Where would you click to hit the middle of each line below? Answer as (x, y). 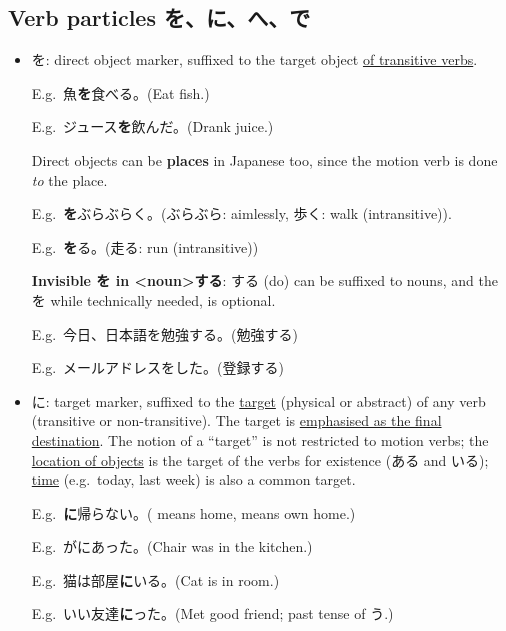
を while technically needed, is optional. (153, 299)
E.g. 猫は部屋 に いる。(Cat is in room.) (155, 579)
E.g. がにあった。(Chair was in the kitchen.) (172, 546)
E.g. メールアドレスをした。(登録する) (158, 367)
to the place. (69, 179)
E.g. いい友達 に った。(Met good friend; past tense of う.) (212, 613)
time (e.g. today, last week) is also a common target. (193, 479)
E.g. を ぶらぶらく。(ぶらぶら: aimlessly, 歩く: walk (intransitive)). (241, 213)
